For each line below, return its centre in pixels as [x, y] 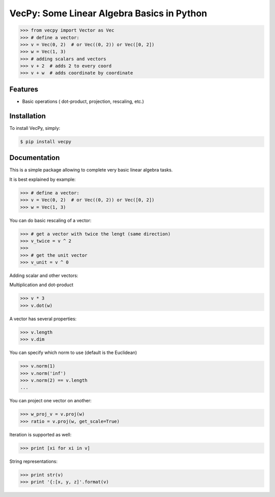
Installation [28, 116]
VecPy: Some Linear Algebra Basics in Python [108, 13]
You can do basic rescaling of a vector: [50, 220]
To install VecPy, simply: [35, 128]
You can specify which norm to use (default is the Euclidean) [73, 353]
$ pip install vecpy [46, 142]
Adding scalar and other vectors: [44, 275]
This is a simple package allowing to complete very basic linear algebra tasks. [91, 170]
